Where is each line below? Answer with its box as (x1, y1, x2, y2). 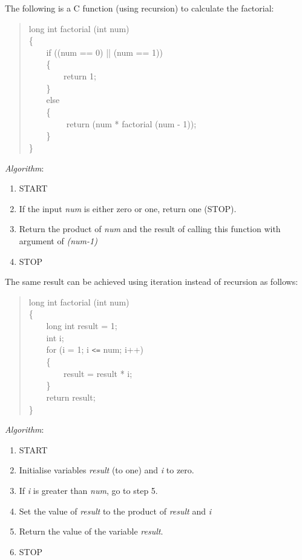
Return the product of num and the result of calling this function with (19, 222, 281, 235)
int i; (46, 331, 64, 344)
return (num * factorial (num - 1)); (66, 117, 197, 130)
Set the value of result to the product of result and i (19, 504, 211, 517)
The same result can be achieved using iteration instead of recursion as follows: (5, 275, 298, 288)
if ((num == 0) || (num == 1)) (46, 45, 163, 58)
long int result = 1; (46, 319, 117, 332)
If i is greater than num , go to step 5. (19, 484, 158, 496)
